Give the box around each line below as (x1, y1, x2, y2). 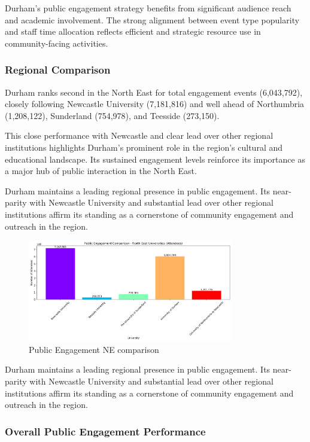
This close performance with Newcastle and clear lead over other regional (5, 129, 273, 142)
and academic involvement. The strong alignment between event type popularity (5, 13, 300, 26)
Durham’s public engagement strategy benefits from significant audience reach (5, 2, 291, 14)
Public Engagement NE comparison (29, 343, 159, 355)
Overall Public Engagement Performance (5, 423, 206, 438)
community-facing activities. (5, 36, 108, 49)
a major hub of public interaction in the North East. (5, 164, 197, 177)
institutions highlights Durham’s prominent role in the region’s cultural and (5, 141, 283, 153)
